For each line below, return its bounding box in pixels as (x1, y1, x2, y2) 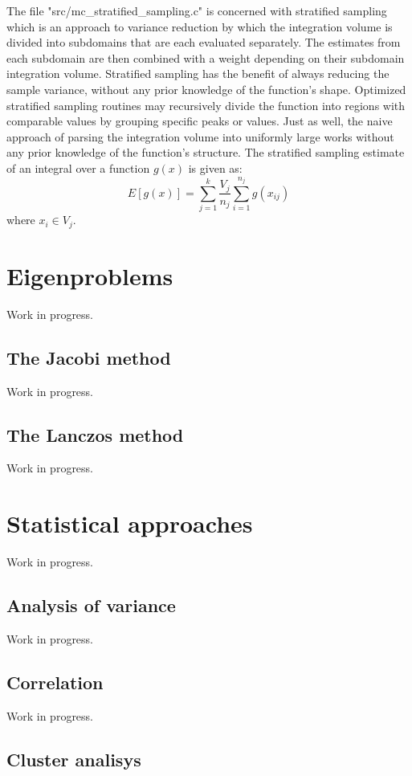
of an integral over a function (6, 159, 150, 176)
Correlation (6, 669, 104, 694)
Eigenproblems (6, 259, 173, 292)
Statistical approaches (6, 507, 253, 540)
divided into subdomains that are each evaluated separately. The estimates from (6, 34, 401, 51)
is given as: (188, 159, 243, 176)
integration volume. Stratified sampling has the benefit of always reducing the (6, 65, 390, 82)
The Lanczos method (6, 422, 184, 447)
